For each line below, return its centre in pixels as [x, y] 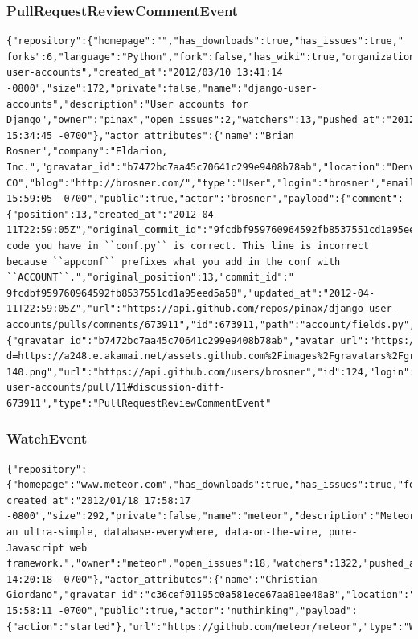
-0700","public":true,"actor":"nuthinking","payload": [208, 611]
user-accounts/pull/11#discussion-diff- [116, 388]
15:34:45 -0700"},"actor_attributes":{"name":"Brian [150, 135]
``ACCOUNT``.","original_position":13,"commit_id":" [150, 278]
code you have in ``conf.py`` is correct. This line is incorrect [188, 246]
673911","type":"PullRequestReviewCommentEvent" [139, 403]
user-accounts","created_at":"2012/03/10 [119, 73]
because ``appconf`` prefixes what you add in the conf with [174, 262]
